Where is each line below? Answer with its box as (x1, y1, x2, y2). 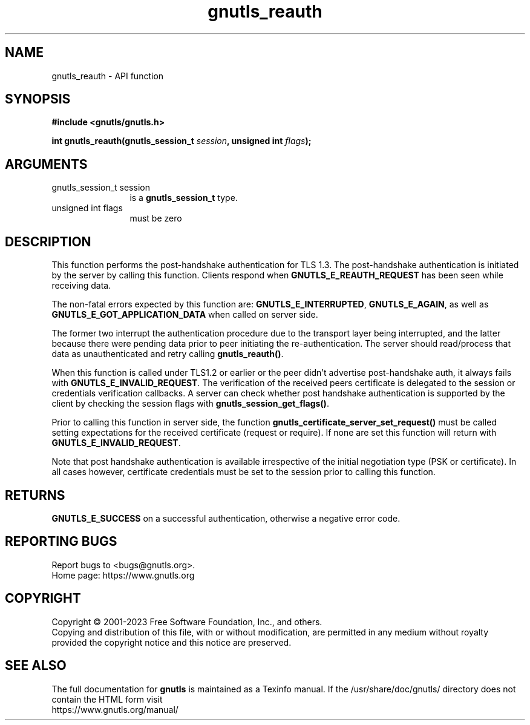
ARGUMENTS (5, 156, 88, 172)
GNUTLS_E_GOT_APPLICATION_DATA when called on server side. (51, 309, 318, 320)
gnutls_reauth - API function (51, 70, 164, 81)
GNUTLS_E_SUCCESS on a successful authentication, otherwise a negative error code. (51, 513, 401, 523)
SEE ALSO (5, 658, 67, 674)
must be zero (129, 213, 182, 224)
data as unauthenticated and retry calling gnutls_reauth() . (51, 349, 284, 359)
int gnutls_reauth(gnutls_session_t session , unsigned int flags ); (51, 136, 312, 146)
